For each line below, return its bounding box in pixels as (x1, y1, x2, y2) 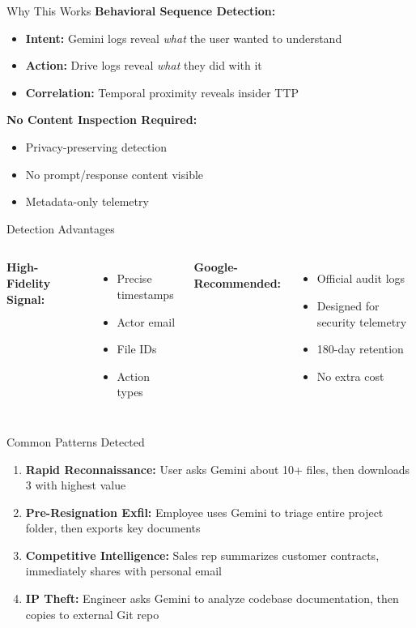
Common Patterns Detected (6, 433, 145, 450)
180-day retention (316, 340, 404, 357)
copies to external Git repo (25, 605, 159, 622)
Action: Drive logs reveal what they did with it (25, 57, 262, 74)
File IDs (117, 340, 157, 357)
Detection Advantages (6, 220, 115, 237)
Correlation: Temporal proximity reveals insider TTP (25, 83, 299, 100)
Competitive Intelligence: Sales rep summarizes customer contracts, (25, 546, 380, 563)
